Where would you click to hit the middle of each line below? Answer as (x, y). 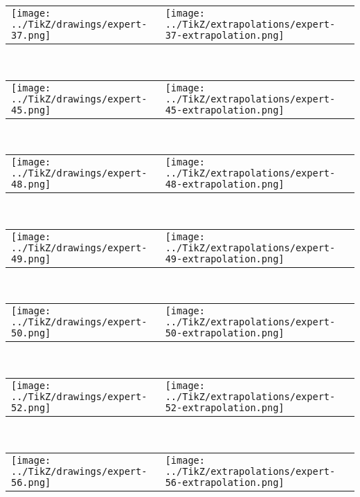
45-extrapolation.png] (225, 110)
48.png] (31, 184)
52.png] (31, 407)
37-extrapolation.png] (225, 35)
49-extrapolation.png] (225, 259)
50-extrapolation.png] (225, 333)
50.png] (31, 333)
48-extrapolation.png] (225, 184)
